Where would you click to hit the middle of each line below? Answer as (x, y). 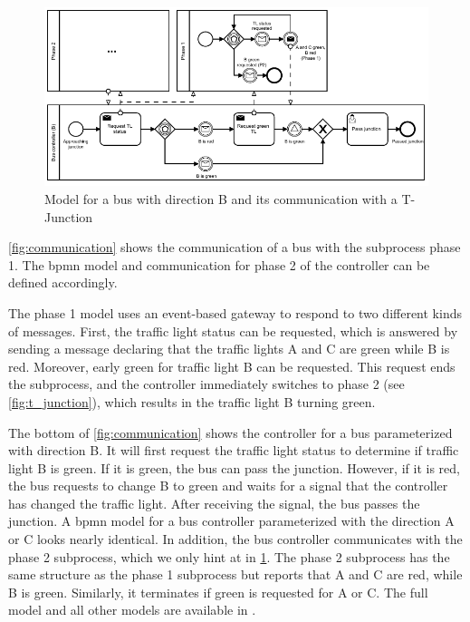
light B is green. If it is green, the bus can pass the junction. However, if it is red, (234, 467)
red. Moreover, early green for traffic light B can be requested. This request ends (232, 366)
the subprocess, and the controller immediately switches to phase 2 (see (206, 384)
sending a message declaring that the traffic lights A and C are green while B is (229, 349)
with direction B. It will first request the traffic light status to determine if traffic (234, 450)
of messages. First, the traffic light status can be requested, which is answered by (233, 330)
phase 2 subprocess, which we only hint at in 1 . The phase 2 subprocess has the (229, 556)
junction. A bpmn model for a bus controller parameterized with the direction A (231, 521)
